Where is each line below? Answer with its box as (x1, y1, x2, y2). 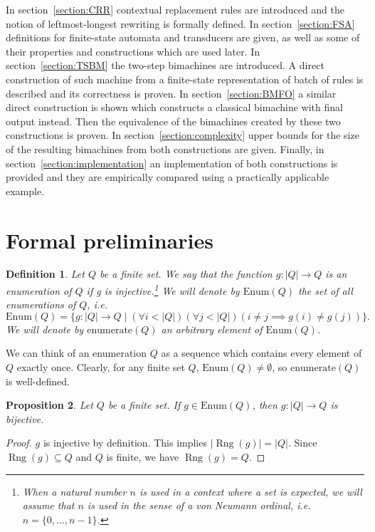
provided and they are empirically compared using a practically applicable (6, 169, 329, 184)
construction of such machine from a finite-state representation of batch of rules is (6, 71, 364, 86)
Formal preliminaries (6, 225, 213, 254)
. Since (287, 435, 317, 450)
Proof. (6, 435, 32, 450)
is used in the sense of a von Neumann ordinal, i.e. (87, 498, 311, 513)
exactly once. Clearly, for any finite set (16, 360, 185, 375)
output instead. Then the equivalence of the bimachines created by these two (6, 113, 341, 128)
